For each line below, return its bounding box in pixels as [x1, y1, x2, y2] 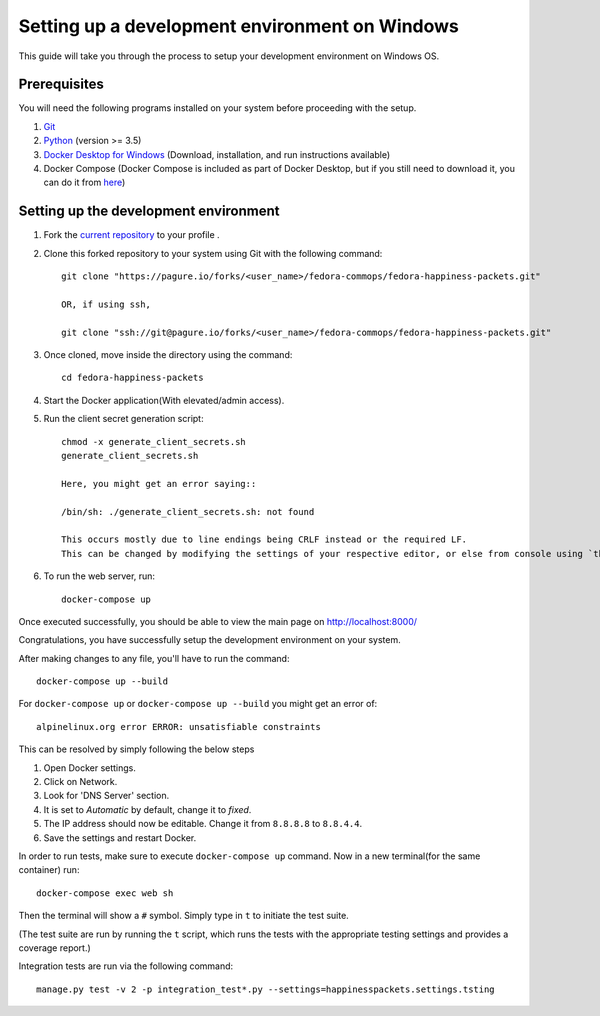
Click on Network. [43, 776, 118, 788]
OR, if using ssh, [61, 298, 152, 310]
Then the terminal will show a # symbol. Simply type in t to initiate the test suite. [18, 910, 349, 922]
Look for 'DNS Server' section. [43, 790, 170, 802]
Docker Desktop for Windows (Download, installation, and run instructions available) [43, 148, 391, 160]
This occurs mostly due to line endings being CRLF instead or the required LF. [61, 534, 468, 545]
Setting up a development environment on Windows [18, 15, 460, 37]
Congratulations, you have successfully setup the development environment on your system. [18, 634, 401, 646]
